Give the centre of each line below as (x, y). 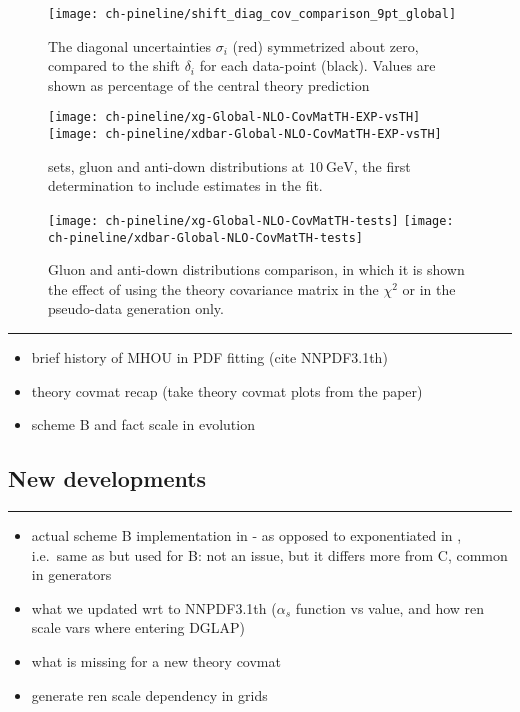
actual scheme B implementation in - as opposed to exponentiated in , (246, 535)
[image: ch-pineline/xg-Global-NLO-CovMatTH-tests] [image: (251, 220)
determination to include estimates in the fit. (185, 185)
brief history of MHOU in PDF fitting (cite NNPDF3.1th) (209, 357)
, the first (382, 165)
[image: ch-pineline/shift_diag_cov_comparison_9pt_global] (252, 14)
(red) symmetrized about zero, (325, 45)
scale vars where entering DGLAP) (138, 627)
